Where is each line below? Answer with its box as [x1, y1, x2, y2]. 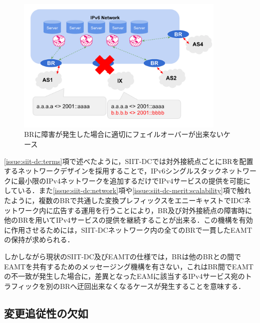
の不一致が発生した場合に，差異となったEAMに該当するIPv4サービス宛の [4, 271, 245, 281]
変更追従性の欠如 [4, 305, 88, 320]
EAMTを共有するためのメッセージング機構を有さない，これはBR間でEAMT [4, 261, 253, 271]
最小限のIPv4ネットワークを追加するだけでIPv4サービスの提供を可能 [18, 175, 243, 186]
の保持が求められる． [4, 234, 74, 245]
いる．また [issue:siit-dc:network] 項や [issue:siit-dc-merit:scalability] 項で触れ [18, 185, 251, 196]
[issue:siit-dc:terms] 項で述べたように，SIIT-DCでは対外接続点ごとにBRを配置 [4, 155, 253, 166]
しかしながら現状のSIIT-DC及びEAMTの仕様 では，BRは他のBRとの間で [4, 251, 241, 261]
